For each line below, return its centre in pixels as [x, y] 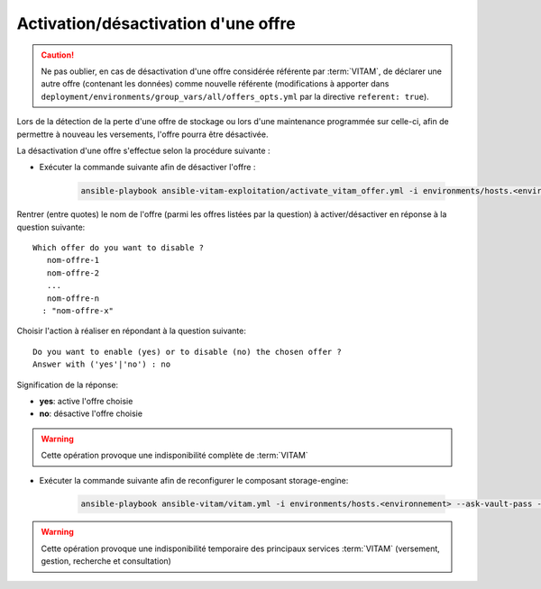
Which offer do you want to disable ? [119, 248]
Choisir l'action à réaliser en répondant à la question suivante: [132, 331]
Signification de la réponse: [68, 385]
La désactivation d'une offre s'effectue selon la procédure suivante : [143, 150]
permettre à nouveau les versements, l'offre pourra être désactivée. [142, 134]
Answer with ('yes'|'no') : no [102, 364]
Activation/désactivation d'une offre [156, 23]
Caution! [58, 55]
